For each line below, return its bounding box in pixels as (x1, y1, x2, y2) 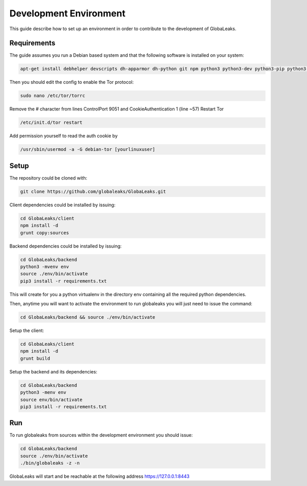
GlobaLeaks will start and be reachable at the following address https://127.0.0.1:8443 (9, 473, 190, 479)
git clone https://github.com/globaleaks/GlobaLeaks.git (20, 188, 166, 194)
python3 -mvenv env (20, 263, 69, 270)
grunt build (20, 356, 51, 361)
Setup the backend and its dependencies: (9, 368, 97, 374)
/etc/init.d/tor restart (20, 120, 83, 125)
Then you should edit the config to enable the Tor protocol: (9, 79, 134, 85)
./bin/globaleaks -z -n (20, 460, 80, 466)
